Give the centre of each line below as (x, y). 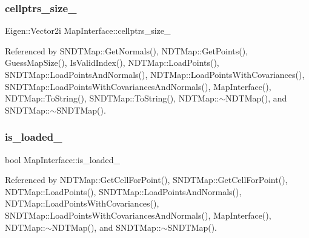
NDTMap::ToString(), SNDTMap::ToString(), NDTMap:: (112, 98)
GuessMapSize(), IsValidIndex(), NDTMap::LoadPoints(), (112, 63)
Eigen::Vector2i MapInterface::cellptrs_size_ (88, 31)
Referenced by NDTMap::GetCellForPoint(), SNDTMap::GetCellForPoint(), (146, 180)
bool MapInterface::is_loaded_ (62, 159)
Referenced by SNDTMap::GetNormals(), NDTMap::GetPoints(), (127, 50)
